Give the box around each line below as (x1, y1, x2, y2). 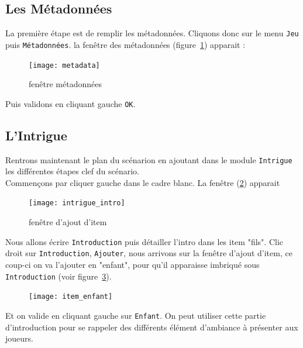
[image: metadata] (29, 61, 100, 70)
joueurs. (5, 332, 33, 344)
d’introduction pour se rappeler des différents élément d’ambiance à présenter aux (5, 321, 298, 333)
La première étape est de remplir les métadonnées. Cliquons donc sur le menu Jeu (5, 27, 299, 39)
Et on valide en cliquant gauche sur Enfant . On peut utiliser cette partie (5, 309, 266, 321)
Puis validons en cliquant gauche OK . (5, 97, 136, 109)
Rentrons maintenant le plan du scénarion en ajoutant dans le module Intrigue (5, 153, 292, 166)
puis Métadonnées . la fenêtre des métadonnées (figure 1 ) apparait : (5, 38, 246, 50)
